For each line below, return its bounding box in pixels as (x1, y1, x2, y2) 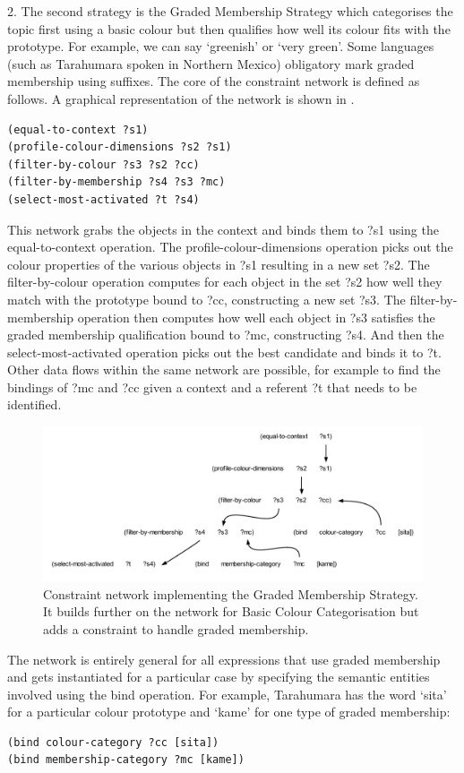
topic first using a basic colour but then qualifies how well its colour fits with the (7, 19, 451, 38)
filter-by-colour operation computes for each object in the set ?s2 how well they (7, 272, 443, 291)
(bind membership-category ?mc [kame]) (7, 753, 245, 767)
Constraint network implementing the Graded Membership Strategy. (43, 584, 418, 603)
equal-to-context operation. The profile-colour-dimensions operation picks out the (7, 237, 453, 256)
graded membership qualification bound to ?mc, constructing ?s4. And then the (7, 325, 444, 344)
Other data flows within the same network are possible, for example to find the (7, 360, 441, 379)
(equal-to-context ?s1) (7, 123, 149, 136)
